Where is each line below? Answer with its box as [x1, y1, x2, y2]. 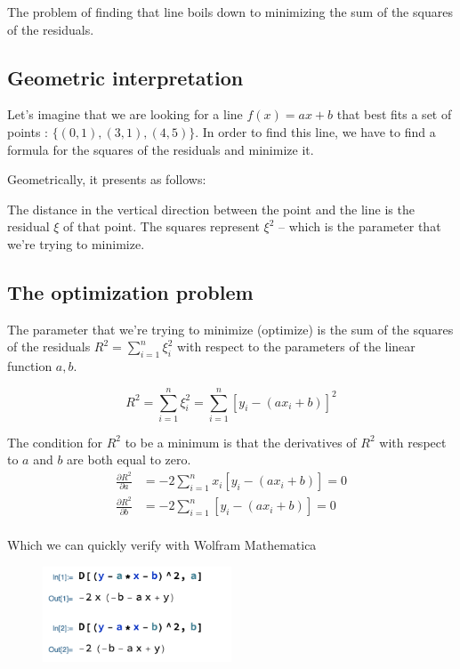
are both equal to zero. [67, 450, 191, 469]
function [7, 357, 52, 375]
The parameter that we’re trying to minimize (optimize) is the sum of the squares [7, 319, 454, 338]
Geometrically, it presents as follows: [7, 170, 206, 189]
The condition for [7, 432, 103, 451]
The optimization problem [7, 278, 254, 305]
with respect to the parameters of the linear [176, 337, 416, 356]
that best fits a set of [336, 105, 452, 124]
